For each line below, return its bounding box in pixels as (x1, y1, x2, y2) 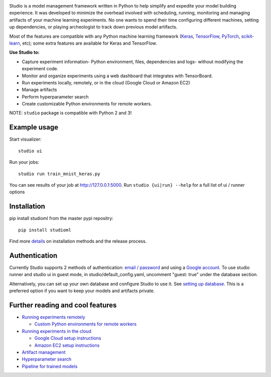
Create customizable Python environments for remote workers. (22, 101, 153, 107)
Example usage (9, 123, 59, 132)
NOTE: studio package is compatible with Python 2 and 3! (9, 110, 132, 116)
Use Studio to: (9, 49, 40, 55)
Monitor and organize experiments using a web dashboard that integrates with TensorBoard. (22, 73, 213, 79)
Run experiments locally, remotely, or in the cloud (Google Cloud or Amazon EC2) (22, 79, 190, 85)
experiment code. (22, 66, 59, 72)
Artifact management (22, 349, 66, 355)
